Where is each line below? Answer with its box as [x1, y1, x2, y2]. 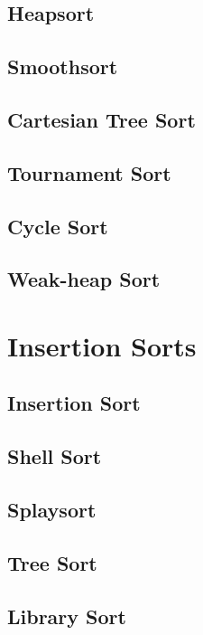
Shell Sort [7, 442, 102, 470]
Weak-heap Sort [7, 265, 161, 293]
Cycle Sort [7, 212, 108, 240]
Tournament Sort [7, 158, 171, 186]
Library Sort [7, 602, 126, 630]
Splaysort [7, 496, 97, 524]
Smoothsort [7, 52, 118, 81]
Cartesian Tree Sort [7, 105, 196, 133]
